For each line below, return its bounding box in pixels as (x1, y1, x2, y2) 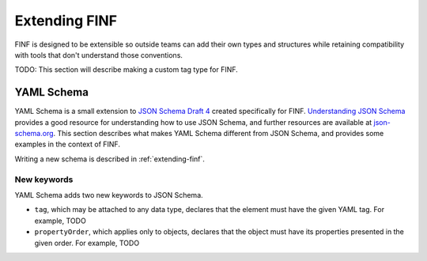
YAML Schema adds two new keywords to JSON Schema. (14, 190, 203, 199)
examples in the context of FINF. (14, 139, 120, 149)
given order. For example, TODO (34, 238, 140, 248)
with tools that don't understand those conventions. (14, 50, 183, 59)
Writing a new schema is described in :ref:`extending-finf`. (14, 154, 206, 164)
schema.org (14, 129, 55, 138)
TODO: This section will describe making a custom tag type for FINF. (14, 65, 239, 74)
